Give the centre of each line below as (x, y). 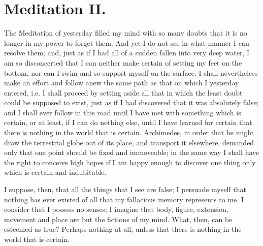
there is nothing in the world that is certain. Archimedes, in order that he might (129, 132)
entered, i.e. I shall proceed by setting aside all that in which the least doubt (123, 92)
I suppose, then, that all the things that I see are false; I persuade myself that (125, 189)
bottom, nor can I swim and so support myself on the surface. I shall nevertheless (131, 72)
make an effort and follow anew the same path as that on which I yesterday (122, 83)
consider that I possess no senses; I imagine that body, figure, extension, (116, 209)
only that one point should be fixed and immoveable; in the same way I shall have (132, 152)
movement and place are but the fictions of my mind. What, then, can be (118, 219)
